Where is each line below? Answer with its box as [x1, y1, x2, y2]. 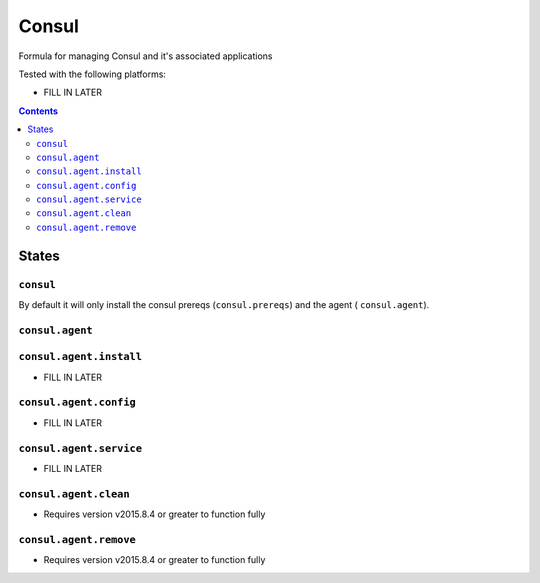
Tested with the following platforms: [18, 68, 167, 80]
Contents [18, 105, 59, 117]
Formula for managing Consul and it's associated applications [18, 50, 273, 62]
